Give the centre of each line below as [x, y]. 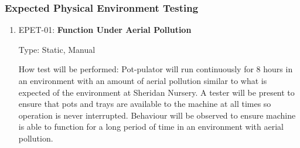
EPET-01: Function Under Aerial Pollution [105, 30]
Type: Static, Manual [57, 49]
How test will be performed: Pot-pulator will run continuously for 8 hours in [156, 69]
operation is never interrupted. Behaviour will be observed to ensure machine [157, 115]
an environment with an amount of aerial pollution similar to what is [143, 80]
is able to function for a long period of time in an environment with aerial [151, 127]
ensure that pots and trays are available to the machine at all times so [145, 104]
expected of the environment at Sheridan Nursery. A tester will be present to [156, 92]
